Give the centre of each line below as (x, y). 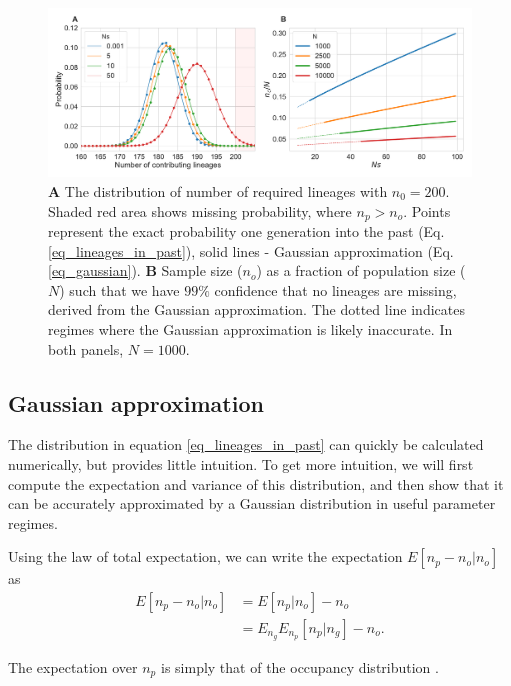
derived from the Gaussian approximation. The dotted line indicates (256, 309)
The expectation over (73, 666)
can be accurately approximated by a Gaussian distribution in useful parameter (252, 503)
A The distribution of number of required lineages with (218, 190)
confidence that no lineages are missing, (335, 289)
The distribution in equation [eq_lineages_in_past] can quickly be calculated (246, 444)
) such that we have (119, 289)
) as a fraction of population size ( (361, 270)
